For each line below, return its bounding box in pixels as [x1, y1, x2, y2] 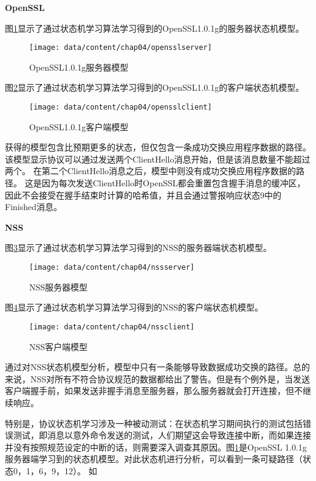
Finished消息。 [5, 200, 63, 213]
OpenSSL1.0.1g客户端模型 [29, 120, 129, 133]
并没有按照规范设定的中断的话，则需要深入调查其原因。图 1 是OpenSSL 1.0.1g [5, 440, 307, 453]
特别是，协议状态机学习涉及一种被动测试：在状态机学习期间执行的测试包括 [5, 416, 303, 429]
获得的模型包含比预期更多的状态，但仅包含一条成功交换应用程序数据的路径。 [5, 141, 311, 153]
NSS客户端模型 [29, 340, 88, 353]
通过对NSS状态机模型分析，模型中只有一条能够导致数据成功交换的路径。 [5, 360, 294, 373]
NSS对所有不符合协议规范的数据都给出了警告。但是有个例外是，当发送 [30, 372, 311, 385]
